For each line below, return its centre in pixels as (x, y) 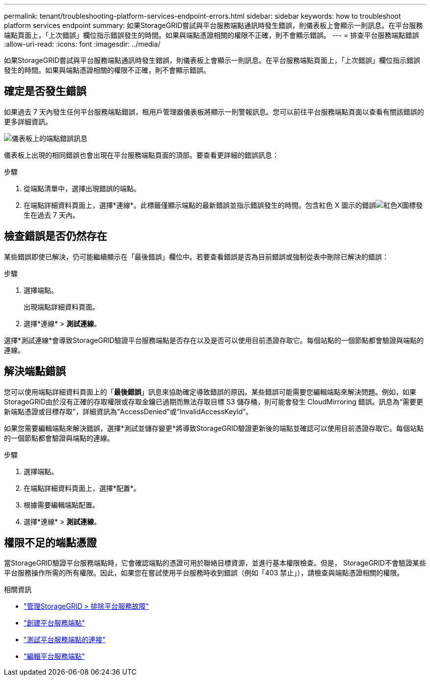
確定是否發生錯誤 (45, 91)
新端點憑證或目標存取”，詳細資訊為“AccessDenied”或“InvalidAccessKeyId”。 (128, 411)
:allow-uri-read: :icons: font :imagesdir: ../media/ (82, 44)
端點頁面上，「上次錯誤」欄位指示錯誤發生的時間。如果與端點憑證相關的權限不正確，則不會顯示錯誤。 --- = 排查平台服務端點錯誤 (212, 35)
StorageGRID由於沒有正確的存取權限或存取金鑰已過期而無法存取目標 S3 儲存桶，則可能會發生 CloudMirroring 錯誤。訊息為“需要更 (214, 401)
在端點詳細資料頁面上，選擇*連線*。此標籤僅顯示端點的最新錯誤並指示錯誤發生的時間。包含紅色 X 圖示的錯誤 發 (223, 205)
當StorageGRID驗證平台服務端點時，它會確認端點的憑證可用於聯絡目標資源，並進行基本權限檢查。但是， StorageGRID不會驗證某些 (215, 563)
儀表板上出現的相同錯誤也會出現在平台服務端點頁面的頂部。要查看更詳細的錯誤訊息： (141, 155)
